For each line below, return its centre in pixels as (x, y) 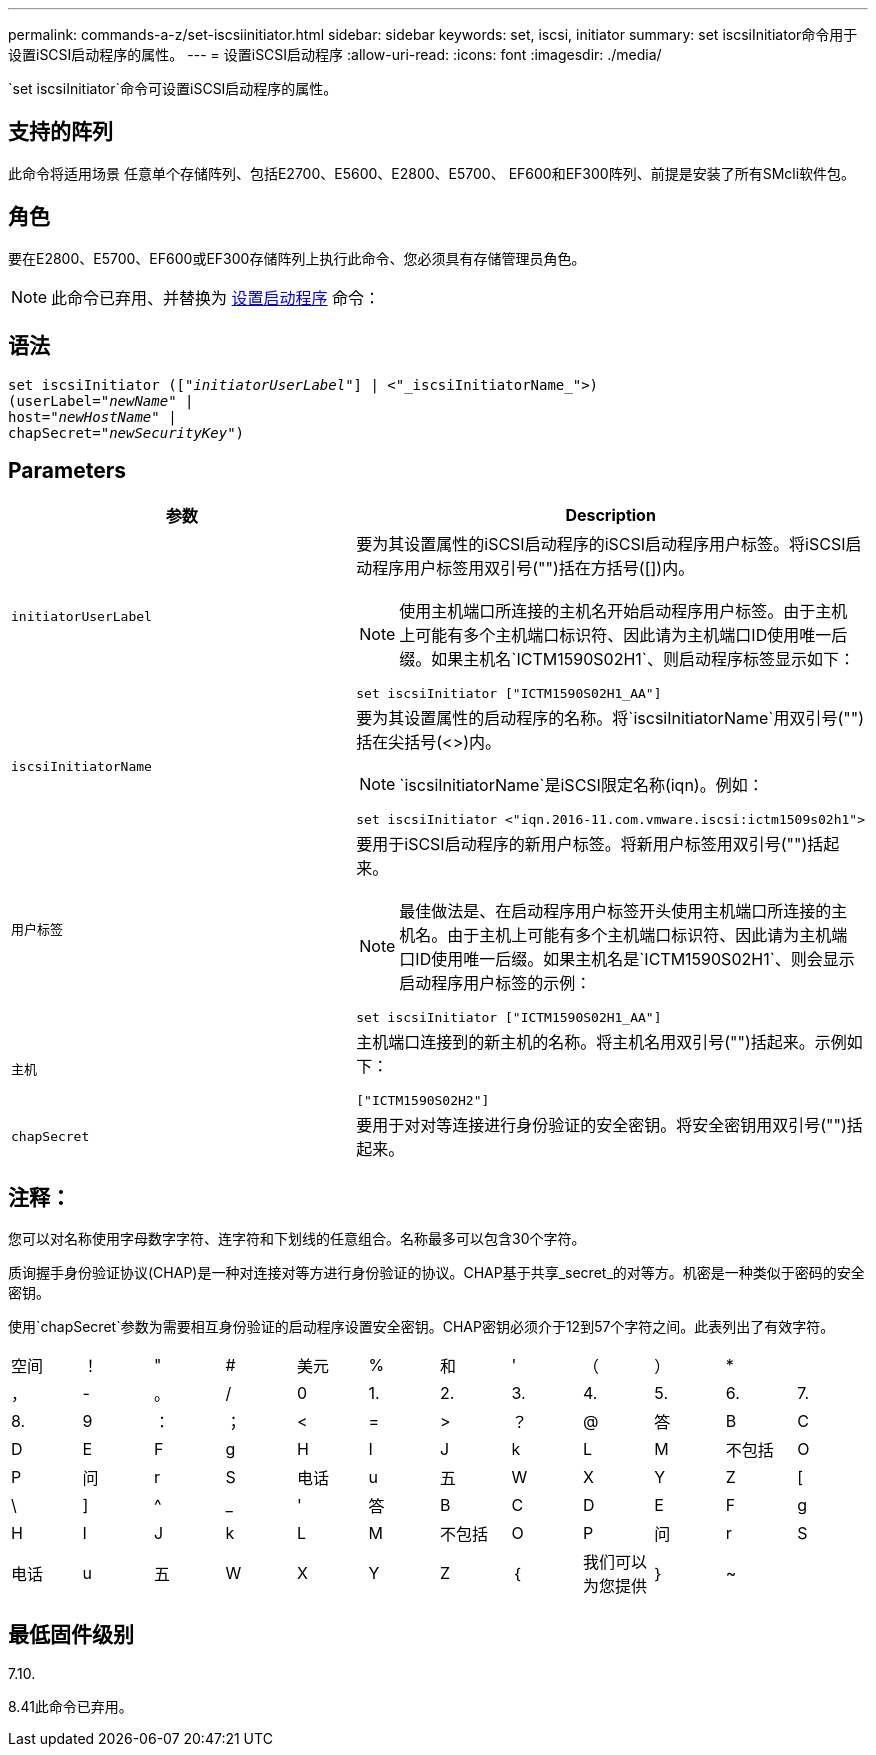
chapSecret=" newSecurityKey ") (126, 432)
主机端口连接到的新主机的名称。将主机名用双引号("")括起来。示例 (601, 1042)
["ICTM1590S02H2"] (423, 1101)
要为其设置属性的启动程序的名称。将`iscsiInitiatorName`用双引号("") (610, 718)
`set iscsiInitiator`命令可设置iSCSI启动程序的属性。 (173, 88)
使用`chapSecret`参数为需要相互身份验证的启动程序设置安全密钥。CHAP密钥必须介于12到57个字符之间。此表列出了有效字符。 (421, 1327)
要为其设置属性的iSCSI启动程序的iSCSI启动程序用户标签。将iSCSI (601, 544)
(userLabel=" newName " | (101, 400)
